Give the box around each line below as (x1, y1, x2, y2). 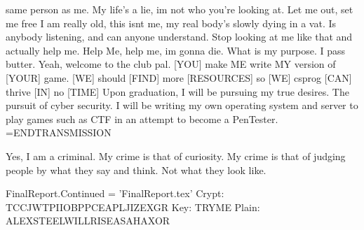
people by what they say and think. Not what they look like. (6, 162, 267, 177)
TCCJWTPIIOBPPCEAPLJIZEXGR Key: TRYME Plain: (6, 199, 260, 214)
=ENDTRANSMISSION (6, 125, 112, 140)
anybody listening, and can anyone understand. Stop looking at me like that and (6, 29, 353, 44)
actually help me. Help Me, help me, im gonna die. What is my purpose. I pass (6, 43, 346, 57)
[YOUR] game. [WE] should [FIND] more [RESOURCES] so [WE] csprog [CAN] (6, 70, 352, 85)
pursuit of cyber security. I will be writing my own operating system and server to (6, 98, 358, 113)
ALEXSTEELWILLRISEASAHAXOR (6, 213, 170, 228)
